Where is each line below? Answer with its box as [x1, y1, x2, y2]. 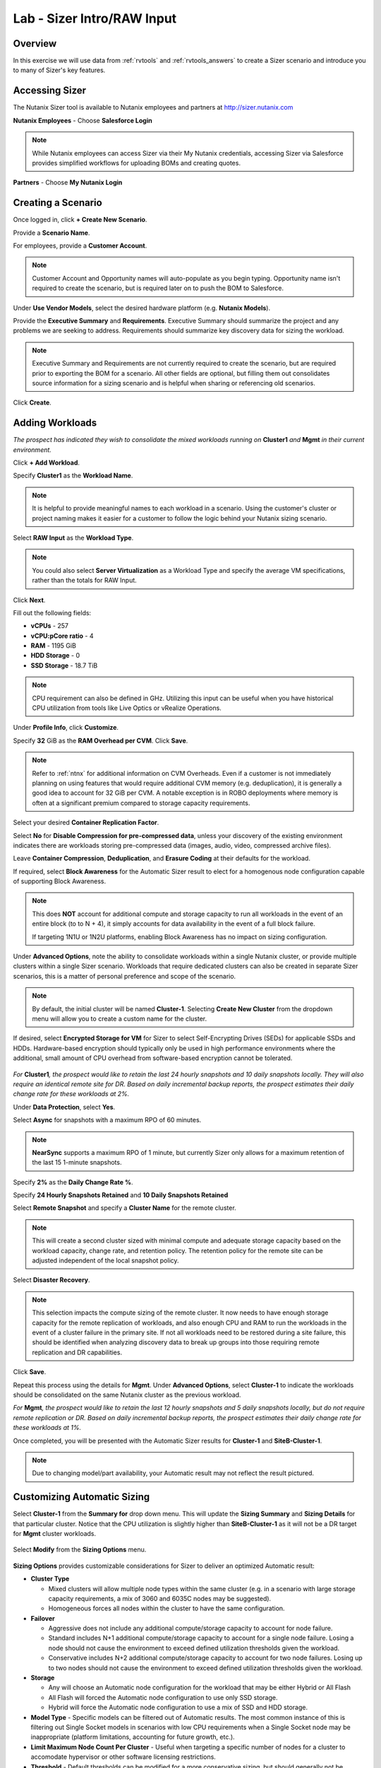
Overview [13, 37, 57, 50]
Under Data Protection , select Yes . [13, 1103, 116, 1111]
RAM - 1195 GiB [30, 641, 77, 650]
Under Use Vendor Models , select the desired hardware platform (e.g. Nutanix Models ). [13, 303, 271, 312]
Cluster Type [30, 1574, 70, 1583]
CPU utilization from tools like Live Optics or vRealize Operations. [32, 704, 222, 712]
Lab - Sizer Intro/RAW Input [13, 11, 177, 26]
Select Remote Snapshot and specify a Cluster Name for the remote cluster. [13, 1204, 236, 1212]
